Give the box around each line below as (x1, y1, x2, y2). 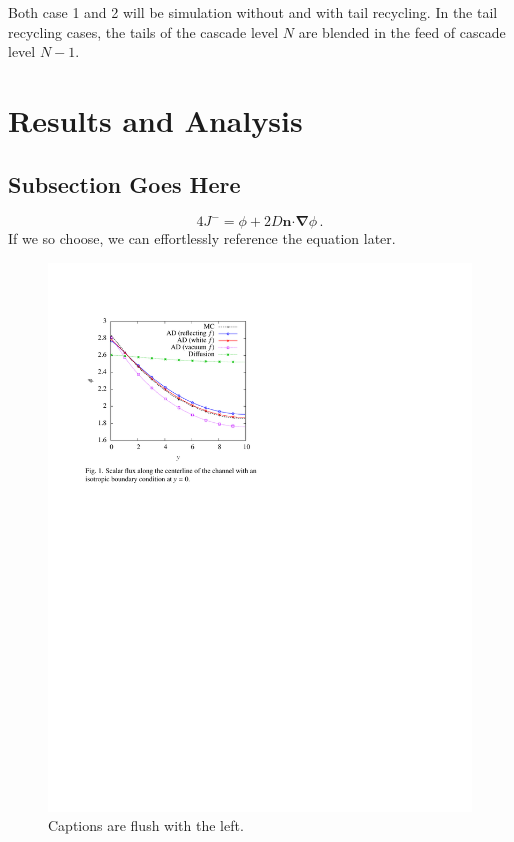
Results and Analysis (8, 99, 303, 140)
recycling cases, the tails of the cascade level (8, 21, 279, 42)
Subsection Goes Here (8, 168, 241, 199)
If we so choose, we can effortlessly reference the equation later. (8, 228, 396, 249)
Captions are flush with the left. (48, 815, 244, 836)
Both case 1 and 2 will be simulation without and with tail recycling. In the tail (8, 2, 498, 22)
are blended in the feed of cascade (298, 21, 506, 42)
